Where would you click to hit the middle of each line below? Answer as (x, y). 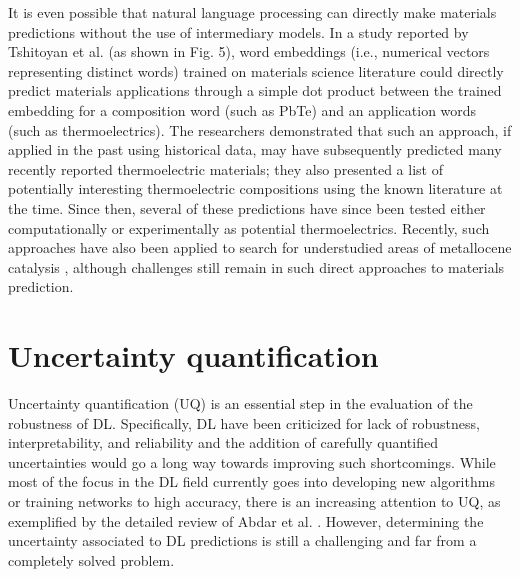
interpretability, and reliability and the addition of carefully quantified (223, 442)
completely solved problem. (91, 559)
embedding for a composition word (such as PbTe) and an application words (242, 109)
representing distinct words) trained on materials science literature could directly (256, 70)
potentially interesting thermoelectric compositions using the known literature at (255, 188)
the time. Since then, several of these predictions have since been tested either (247, 207)
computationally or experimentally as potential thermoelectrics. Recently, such (249, 227)
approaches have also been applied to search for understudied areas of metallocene (260, 247)
